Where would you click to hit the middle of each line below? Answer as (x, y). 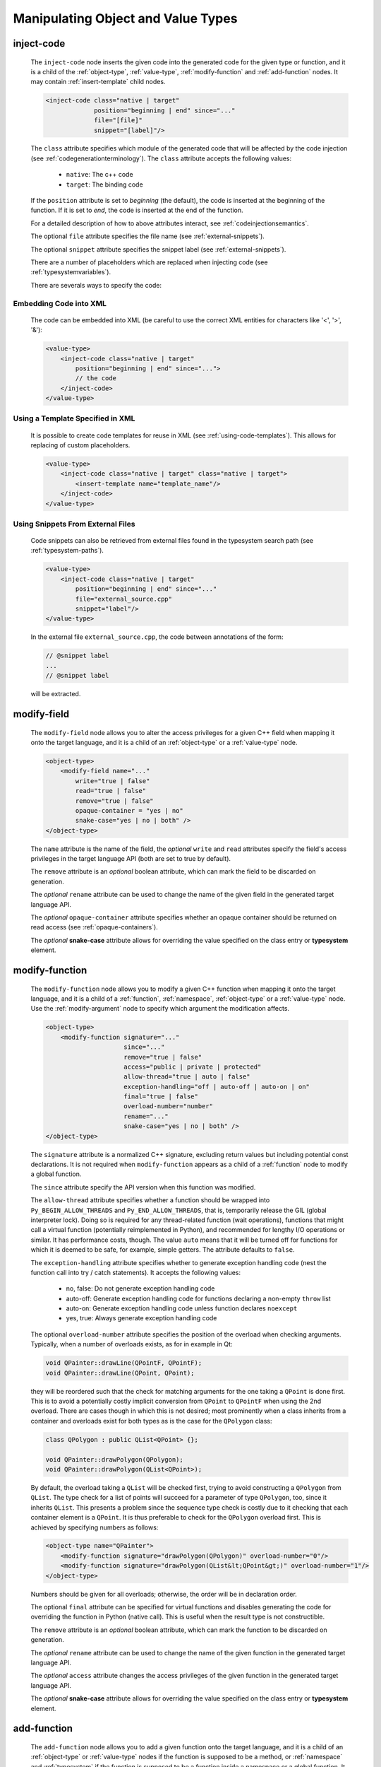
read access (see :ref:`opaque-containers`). (94, 927)
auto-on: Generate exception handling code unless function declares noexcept (182, 1308)
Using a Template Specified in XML (74, 418)
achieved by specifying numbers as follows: (95, 1527)
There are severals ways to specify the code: (96, 285)
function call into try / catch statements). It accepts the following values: (136, 1272)
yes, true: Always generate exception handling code (141, 1318)
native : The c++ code (99, 175)
